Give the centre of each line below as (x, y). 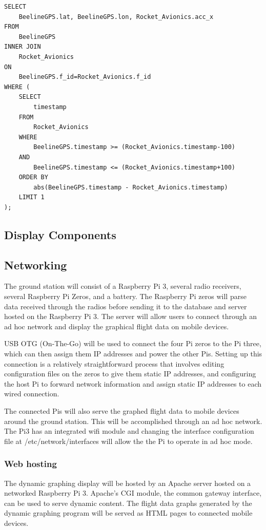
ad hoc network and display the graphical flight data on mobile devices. (117, 326)
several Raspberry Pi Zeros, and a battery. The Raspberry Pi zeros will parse (125, 296)
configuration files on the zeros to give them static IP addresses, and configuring (130, 374)
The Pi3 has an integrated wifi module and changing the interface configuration (129, 431)
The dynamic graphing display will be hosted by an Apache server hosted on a (128, 483)
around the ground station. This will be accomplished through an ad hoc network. (133, 421)
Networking (36, 264)
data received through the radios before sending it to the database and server (126, 306)
